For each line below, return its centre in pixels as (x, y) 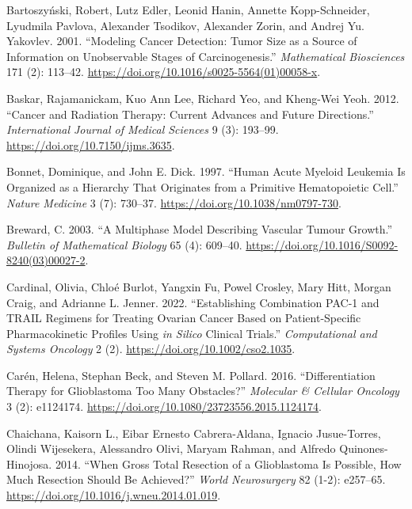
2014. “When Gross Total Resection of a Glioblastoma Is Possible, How (228, 463)
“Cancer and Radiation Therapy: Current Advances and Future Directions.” (190, 114)
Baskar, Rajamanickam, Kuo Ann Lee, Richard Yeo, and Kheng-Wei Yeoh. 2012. (203, 98)
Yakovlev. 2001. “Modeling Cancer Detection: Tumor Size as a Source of (182, 41)
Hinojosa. (29, 463)
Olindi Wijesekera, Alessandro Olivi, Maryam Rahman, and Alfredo (171, 448)
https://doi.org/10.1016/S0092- (322, 244)
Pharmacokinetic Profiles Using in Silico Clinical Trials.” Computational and (192, 333)
